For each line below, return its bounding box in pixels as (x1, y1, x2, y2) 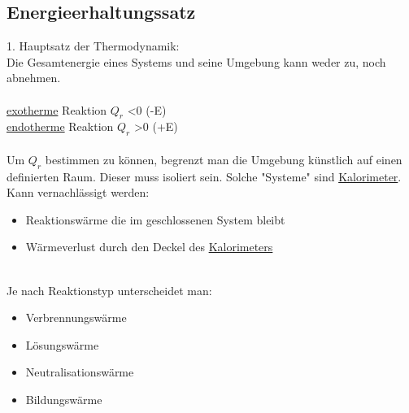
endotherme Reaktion (7, 118, 114, 135)
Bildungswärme (25, 390, 102, 407)
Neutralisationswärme (25, 363, 134, 380)
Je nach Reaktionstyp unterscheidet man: (7, 281, 212, 298)
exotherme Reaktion (7, 101, 107, 118)
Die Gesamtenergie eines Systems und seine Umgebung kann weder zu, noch (7, 53, 386, 70)
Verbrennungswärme (25, 309, 127, 326)
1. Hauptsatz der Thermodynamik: (7, 37, 180, 54)
